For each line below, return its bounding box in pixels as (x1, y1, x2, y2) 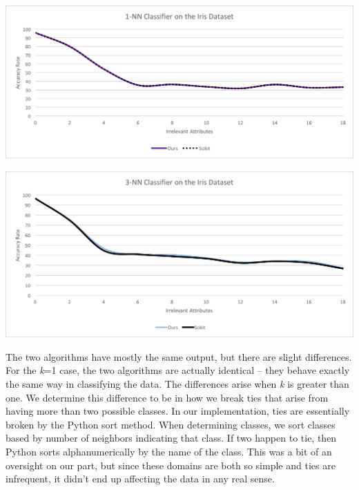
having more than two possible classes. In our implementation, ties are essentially (6, 404, 350, 418)
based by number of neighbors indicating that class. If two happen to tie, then (6, 431, 337, 445)
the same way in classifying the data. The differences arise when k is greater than (6, 377, 349, 391)
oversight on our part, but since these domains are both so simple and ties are (6, 458, 336, 472)
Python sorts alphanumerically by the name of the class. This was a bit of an (6, 444, 332, 458)
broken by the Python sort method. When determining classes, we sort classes (6, 417, 336, 431)
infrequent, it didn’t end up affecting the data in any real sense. (6, 471, 275, 486)
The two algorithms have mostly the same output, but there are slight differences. (6, 349, 352, 364)
